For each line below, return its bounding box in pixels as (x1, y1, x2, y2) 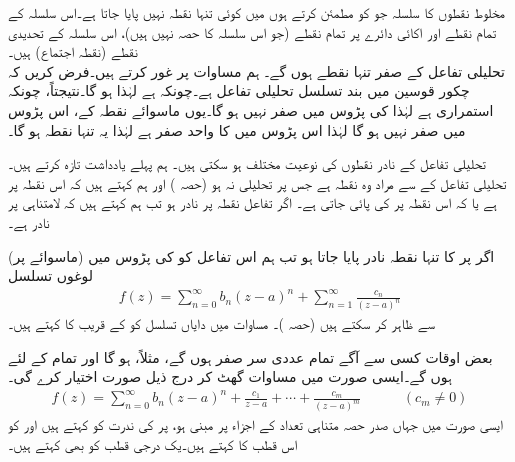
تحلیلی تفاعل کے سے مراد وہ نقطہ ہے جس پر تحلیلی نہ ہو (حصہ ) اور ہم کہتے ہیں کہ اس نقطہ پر (8, 172, 507, 193)
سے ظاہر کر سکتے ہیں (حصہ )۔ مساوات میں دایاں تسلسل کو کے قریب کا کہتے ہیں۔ (8, 313, 435, 334)
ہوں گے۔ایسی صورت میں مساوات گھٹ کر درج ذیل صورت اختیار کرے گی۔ (8, 366, 452, 387)
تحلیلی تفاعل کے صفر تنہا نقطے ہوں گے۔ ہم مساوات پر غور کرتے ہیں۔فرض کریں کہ (8, 60, 505, 81)
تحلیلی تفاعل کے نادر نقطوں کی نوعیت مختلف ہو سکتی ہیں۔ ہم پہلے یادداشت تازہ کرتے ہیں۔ (8, 153, 486, 174)
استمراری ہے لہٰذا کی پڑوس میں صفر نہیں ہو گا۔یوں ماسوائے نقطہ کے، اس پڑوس (8, 99, 494, 120)
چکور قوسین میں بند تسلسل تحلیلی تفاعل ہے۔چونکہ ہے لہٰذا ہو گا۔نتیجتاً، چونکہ (8, 80, 470, 101)
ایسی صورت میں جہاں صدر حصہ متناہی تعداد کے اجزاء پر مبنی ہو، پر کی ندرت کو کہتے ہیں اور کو (8, 414, 504, 435)
